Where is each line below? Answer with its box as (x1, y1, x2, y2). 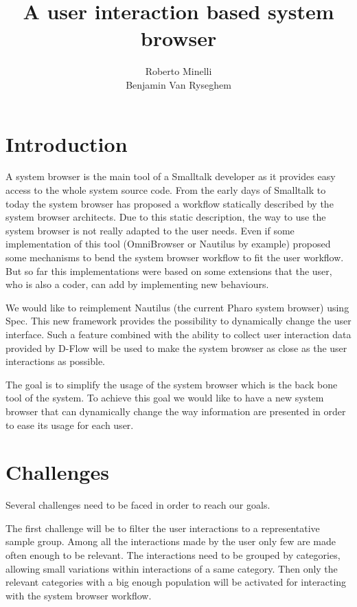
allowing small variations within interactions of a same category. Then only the (5, 561, 338, 575)
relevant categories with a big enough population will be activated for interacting (5, 575, 347, 589)
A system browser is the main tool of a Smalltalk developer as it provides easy (5, 169, 336, 184)
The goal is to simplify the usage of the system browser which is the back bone (5, 377, 338, 391)
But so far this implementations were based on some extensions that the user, (5, 263, 332, 278)
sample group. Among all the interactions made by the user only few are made (5, 534, 336, 549)
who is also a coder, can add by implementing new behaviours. (5, 277, 269, 291)
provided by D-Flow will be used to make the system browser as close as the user (5, 340, 347, 355)
